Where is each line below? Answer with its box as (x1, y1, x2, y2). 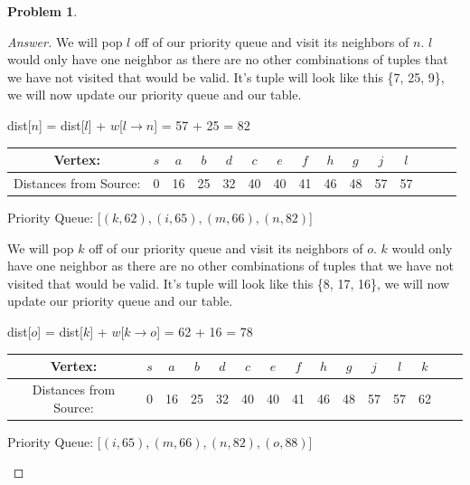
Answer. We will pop (7, 32, 123, 51)
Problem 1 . (7, 2, 78, 20)
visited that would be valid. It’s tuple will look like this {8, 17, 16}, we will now (7, 273, 450, 292)
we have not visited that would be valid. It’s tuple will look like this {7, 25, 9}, (7, 67, 445, 86)
